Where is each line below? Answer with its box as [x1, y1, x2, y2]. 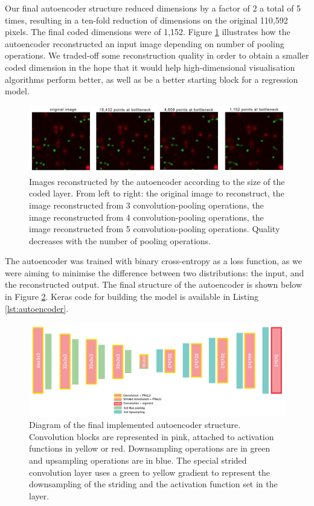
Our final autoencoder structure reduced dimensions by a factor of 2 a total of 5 [5, 2, 301, 14]
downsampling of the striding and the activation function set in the [29, 478, 278, 490]
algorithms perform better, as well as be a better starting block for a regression [5, 73, 298, 85]
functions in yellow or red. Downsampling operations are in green [29, 442, 271, 455]
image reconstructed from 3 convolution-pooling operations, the [29, 198, 264, 211]
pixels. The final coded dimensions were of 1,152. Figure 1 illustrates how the [5, 25, 290, 38]
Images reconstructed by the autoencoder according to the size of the [29, 175, 285, 187]
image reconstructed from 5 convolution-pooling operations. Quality [29, 222, 280, 235]
